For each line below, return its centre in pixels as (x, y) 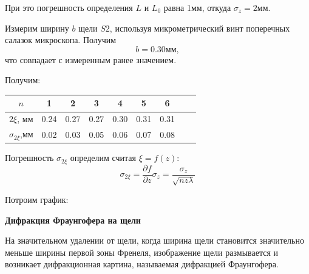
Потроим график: (37, 200)
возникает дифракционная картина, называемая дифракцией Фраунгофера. (142, 264)
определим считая (103, 158)
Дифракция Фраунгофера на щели (73, 220)
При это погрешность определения (69, 7)
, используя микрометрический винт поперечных (200, 28)
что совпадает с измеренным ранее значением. (91, 59)
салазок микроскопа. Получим (61, 40)
